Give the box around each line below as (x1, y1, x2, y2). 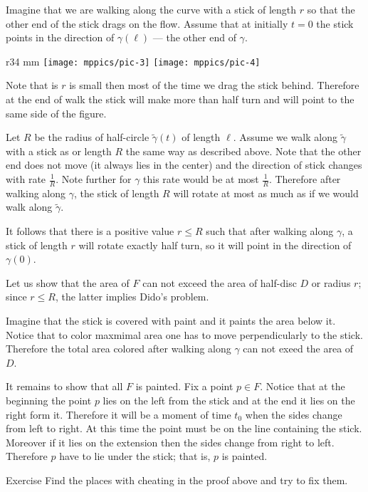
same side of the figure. (6, 105, 107, 120)
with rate (6, 172, 46, 186)
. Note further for (56, 172, 132, 186)
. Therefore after (268, 172, 341, 186)
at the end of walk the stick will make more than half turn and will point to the (6, 92, 354, 107)
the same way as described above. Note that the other (125, 143, 362, 158)
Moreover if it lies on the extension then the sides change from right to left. (6, 434, 335, 449)
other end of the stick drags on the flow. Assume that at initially (6, 16, 288, 31)
